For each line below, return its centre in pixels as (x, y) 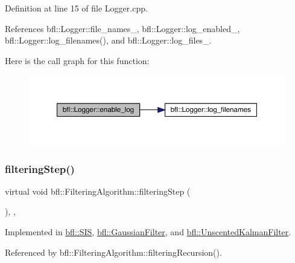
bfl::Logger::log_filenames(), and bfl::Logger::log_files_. (108, 40)
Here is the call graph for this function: (77, 60)
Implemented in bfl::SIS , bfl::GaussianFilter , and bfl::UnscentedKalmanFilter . (148, 232)
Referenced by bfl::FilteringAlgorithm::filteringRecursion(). (113, 252)
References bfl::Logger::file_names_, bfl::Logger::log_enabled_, (122, 28)
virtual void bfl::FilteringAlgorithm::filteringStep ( (98, 191)
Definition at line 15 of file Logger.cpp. (76, 8)
